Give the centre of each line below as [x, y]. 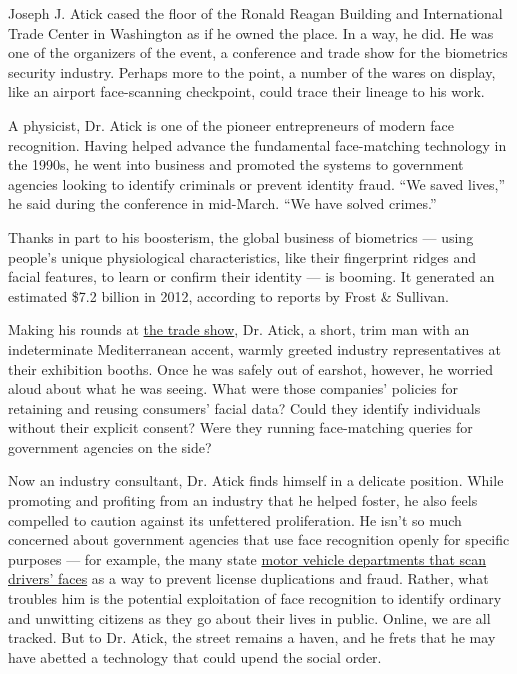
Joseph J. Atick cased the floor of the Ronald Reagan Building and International [255, 13]
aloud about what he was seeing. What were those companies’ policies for [233, 388]
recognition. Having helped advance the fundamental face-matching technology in [257, 144]
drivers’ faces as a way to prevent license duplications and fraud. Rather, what [248, 578]
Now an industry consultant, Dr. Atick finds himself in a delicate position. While [256, 480]
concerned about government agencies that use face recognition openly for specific [259, 539]
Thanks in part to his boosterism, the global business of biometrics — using [241, 236]
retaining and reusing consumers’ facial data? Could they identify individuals [244, 407]
